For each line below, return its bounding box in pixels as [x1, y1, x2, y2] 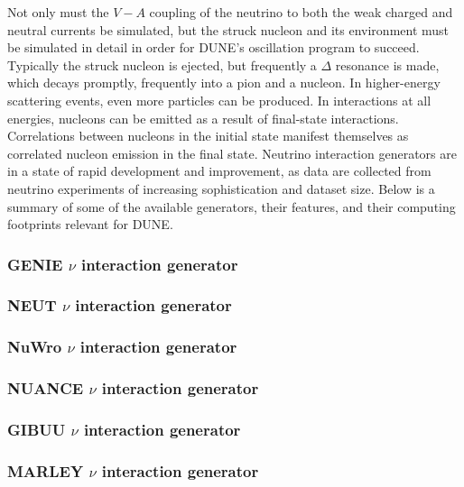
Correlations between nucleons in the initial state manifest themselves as [7, 126, 409, 145]
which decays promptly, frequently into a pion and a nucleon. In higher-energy [7, 73, 441, 92]
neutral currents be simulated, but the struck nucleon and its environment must [7, 20, 450, 39]
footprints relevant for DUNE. [7, 215, 173, 234]
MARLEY [7, 459, 84, 482]
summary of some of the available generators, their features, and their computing [7, 197, 456, 216]
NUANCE [7, 377, 84, 400]
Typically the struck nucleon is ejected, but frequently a [7, 55, 317, 74]
